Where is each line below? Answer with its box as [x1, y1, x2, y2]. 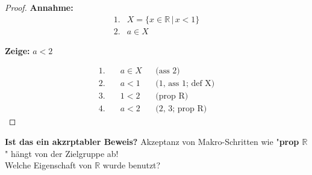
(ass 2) [155, 67, 180, 76]
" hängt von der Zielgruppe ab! [5, 147, 119, 159]
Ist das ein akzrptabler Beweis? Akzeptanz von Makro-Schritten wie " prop [5, 135, 299, 147]
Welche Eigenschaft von [5, 159, 92, 171]
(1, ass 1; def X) [155, 79, 215, 88]
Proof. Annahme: [5, 1, 73, 13]
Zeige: [5, 44, 30, 57]
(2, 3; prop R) [155, 105, 207, 114]
